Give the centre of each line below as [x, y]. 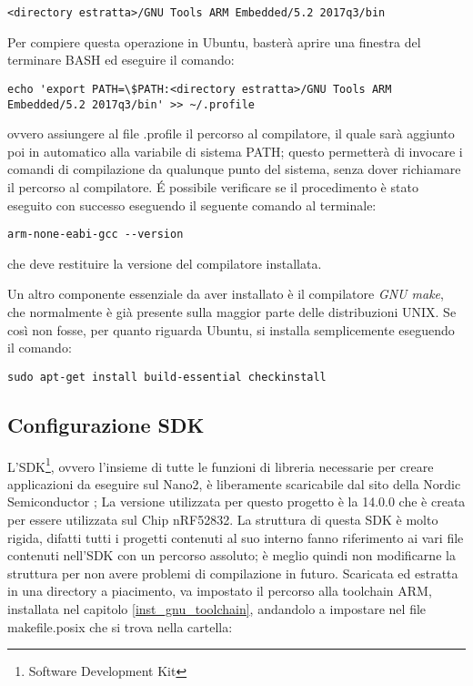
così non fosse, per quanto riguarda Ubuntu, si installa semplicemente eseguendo [231, 329]
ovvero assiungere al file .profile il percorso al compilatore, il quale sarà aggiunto [231, 133]
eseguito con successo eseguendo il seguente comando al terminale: [192, 205]
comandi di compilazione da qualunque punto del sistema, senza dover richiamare [234, 169]
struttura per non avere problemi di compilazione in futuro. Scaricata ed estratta [233, 573]
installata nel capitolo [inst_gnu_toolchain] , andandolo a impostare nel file [217, 609]
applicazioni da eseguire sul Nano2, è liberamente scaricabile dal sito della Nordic [234, 483]
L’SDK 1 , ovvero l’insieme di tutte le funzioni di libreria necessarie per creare [221, 465]
